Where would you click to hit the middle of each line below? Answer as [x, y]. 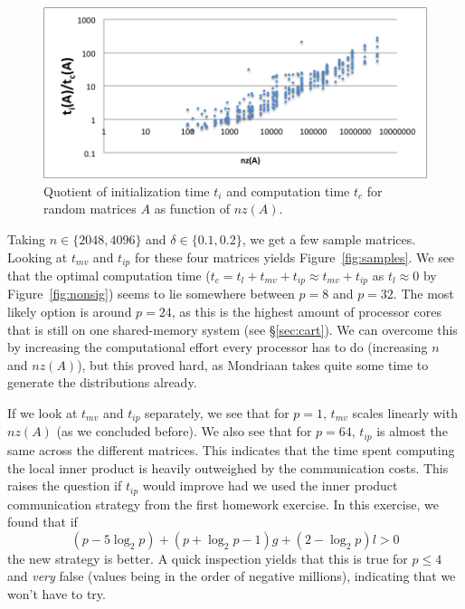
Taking [27, 238]
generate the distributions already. [102, 382]
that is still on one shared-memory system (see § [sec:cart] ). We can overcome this [232, 329]
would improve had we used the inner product [270, 485]
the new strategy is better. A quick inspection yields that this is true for [208, 558]
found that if [43, 522]
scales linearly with [405, 413]
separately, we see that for [217, 413]
